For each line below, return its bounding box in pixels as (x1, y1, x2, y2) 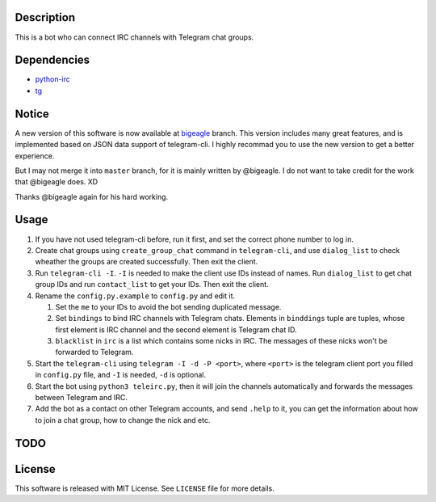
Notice (15, 107, 50, 120)
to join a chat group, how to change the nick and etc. (35, 415, 211, 424)
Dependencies (15, 53, 90, 67)
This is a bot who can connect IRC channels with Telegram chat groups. (15, 32, 254, 42)
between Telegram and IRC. (35, 393, 128, 403)
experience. (15, 150, 55, 161)
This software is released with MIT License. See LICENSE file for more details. (15, 483, 275, 493)
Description (15, 11, 76, 24)
